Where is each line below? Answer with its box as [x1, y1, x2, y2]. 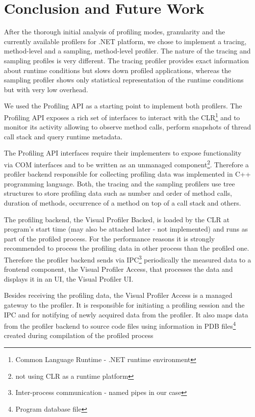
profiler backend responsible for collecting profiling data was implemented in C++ [4, 169, 251, 179]
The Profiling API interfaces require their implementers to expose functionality [4, 148, 242, 158]
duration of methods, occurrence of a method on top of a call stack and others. [4, 197, 241, 208]
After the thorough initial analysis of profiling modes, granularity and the [4, 26, 225, 37]
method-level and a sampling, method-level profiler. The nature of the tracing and [4, 46, 251, 56]
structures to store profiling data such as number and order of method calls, [4, 188, 232, 198]
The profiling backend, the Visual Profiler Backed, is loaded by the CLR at [4, 214, 229, 224]
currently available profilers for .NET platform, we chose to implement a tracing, [4, 36, 247, 46]
